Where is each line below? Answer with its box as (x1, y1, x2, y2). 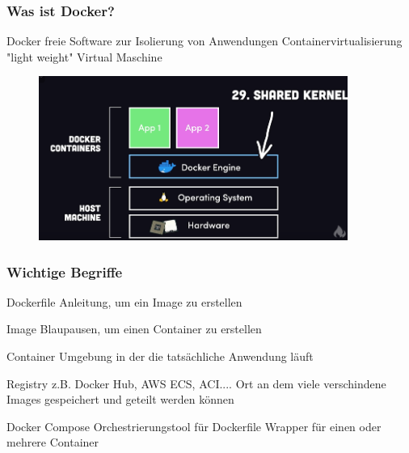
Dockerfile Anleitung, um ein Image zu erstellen (6, 293, 242, 310)
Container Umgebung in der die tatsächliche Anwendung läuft (6, 348, 314, 365)
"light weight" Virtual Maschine (6, 48, 162, 65)
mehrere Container (6, 434, 99, 451)
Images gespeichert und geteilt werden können (6, 391, 234, 408)
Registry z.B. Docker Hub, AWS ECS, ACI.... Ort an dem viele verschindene (6, 375, 386, 392)
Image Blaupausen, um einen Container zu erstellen (6, 320, 262, 337)
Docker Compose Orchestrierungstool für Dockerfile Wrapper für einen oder (6, 417, 382, 434)
